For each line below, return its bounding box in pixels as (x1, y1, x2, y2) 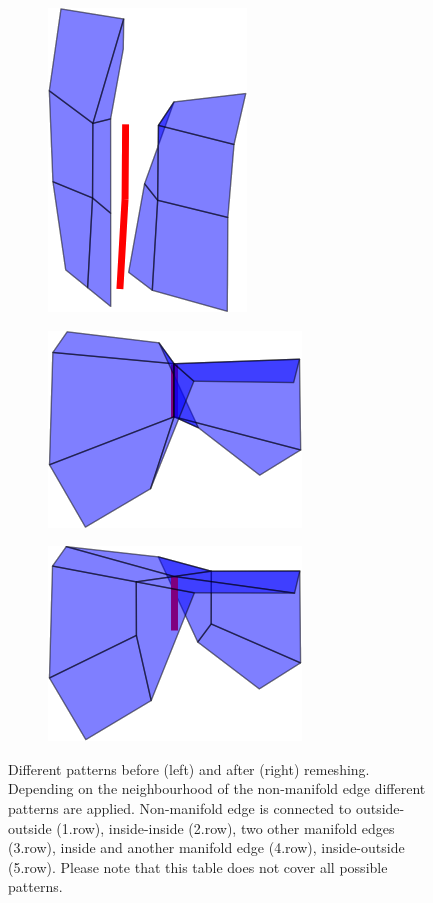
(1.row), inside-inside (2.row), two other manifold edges (56, 817, 395, 838)
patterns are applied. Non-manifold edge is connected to (8, 797, 352, 818)
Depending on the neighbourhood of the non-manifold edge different (8, 778, 426, 799)
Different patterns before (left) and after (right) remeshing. (8, 758, 370, 779)
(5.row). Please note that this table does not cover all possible (8, 856, 388, 877)
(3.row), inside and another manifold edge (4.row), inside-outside (8, 837, 405, 858)
